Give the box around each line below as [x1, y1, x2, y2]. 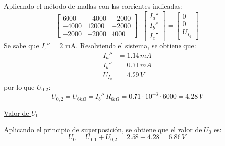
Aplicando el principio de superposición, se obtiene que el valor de [4, 124, 202, 134]
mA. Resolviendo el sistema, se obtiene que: [65, 41, 196, 51]
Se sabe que [4, 41, 39, 51]
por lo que [4, 82, 35, 92]
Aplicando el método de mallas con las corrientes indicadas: [4, 1, 182, 11]
